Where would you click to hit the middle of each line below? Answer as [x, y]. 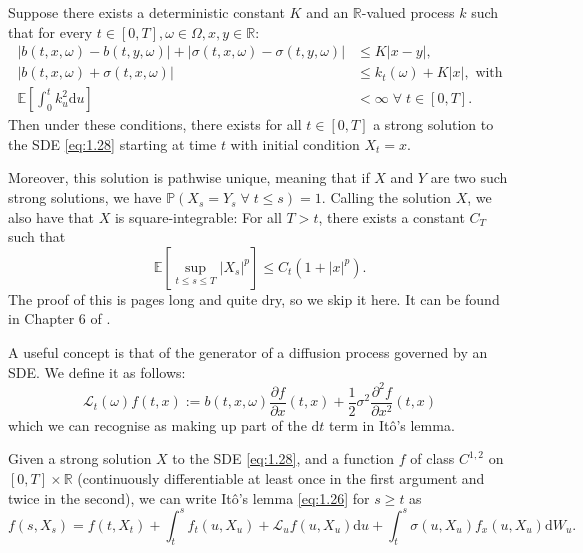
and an [327, 12]
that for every [50, 31]
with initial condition [295, 143]
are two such [469, 177]
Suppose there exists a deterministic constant [146, 12]
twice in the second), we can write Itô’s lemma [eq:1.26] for [189, 497]
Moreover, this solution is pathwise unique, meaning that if [189, 177]
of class [432, 458]
